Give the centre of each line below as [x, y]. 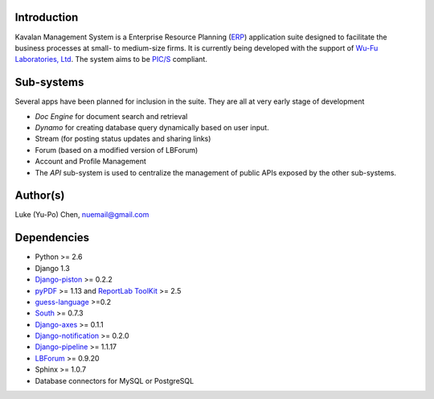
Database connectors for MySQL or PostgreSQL [115, 380]
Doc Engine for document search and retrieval [111, 116]
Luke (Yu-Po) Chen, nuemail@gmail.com [82, 215]
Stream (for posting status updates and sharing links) [123, 139]
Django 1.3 [52, 268]
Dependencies [52, 238]
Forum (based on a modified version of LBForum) [117, 150]
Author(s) [40, 196]
